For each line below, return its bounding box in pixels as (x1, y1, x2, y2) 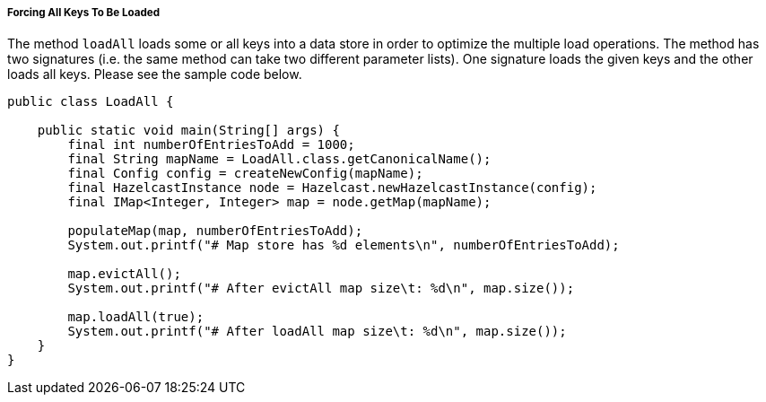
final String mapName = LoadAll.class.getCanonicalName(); (67, 152, 492, 167)
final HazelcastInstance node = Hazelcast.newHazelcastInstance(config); (67, 180, 597, 196)
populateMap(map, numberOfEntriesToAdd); (67, 223, 363, 239)
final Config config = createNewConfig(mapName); (67, 166, 423, 181)
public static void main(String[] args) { (37, 123, 340, 138)
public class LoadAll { (7, 94, 174, 109)
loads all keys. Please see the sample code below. (7, 66, 302, 83)
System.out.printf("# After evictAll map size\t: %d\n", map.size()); (67, 281, 575, 296)
